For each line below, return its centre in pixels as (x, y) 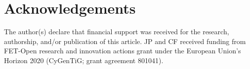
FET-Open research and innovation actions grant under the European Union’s (123, 51)
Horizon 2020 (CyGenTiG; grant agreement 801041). (84, 60)
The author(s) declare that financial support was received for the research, (117, 32)
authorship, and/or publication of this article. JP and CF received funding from (125, 41)
